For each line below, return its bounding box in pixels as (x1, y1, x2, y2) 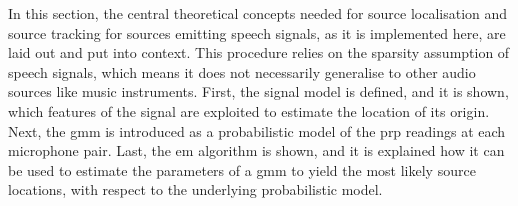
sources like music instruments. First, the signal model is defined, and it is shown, (8, 81, 509, 102)
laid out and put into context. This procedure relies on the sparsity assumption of (8, 42, 510, 63)
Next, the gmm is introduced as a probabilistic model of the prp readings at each (8, 120, 506, 141)
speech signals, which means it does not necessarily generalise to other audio (8, 61, 476, 82)
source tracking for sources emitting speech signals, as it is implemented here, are (8, 22, 506, 43)
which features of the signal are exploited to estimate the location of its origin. (8, 100, 490, 121)
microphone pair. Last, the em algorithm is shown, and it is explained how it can (8, 140, 505, 161)
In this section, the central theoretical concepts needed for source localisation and (8, 3, 508, 23)
